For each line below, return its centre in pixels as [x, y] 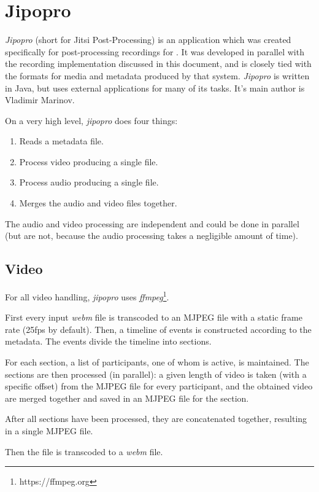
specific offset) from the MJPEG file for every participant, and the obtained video [159, 386]
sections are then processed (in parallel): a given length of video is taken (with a [156, 374]
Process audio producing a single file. [89, 182]
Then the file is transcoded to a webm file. [84, 451]
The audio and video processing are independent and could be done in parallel [152, 223]
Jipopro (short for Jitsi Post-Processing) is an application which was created [148, 40]
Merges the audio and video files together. [98, 203]
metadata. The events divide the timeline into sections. [108, 341]
